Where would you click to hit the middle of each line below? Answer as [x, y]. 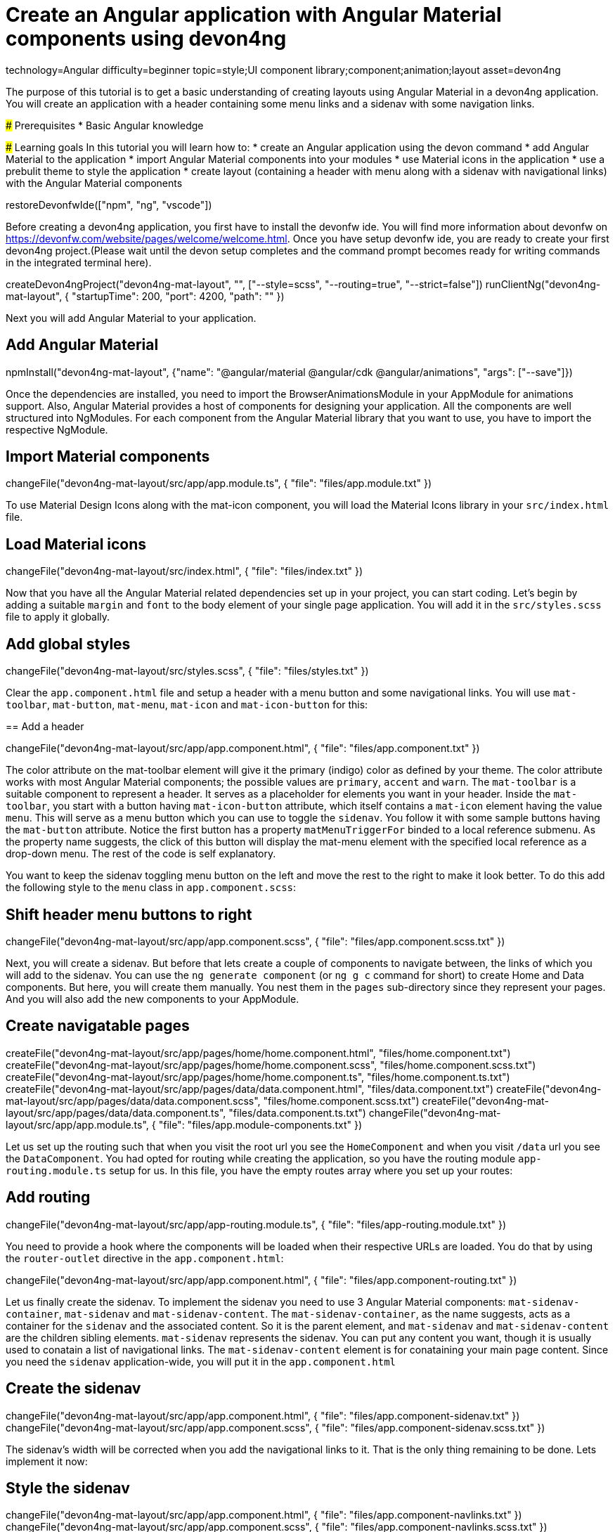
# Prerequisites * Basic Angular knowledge [105, 125]
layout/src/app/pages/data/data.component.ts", [116, 1112]
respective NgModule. [57, 429]
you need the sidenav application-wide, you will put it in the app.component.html [201, 1361]
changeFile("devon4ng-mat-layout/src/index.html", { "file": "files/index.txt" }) [184, 571]
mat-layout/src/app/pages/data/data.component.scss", [133, 1101]
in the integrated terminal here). [79, 262]
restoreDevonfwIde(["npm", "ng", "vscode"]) [109, 205]
